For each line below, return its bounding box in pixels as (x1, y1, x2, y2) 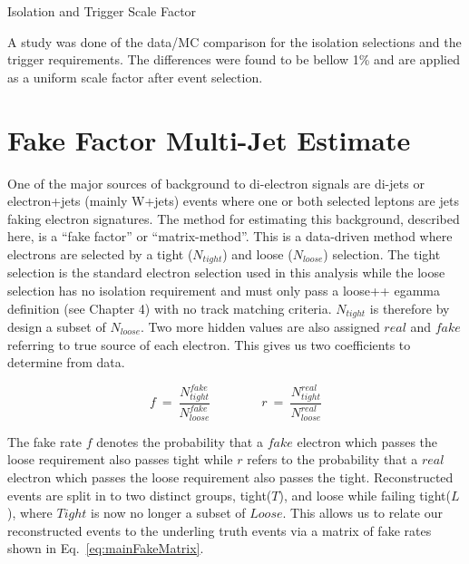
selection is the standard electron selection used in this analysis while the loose (7, 263, 445, 282)
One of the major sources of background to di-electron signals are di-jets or (7, 173, 425, 192)
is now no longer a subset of (91, 503, 246, 522)
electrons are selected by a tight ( (7, 244, 193, 263)
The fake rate (7, 432, 83, 451)
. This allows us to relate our (282, 503, 443, 522)
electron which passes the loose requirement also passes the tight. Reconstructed (7, 468, 454, 486)
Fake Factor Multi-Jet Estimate (7, 121, 411, 158)
